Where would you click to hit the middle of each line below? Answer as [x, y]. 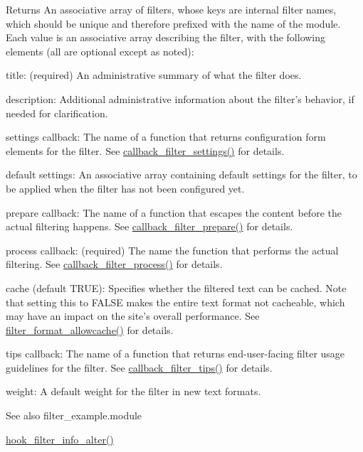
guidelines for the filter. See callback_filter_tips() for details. [139, 367]
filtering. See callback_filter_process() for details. [114, 264]
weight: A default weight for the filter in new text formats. [133, 391]
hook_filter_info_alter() [60, 439]
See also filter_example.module [74, 415]
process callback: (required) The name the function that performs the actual [172, 250]
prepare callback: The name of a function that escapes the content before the [174, 212]
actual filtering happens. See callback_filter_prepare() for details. [149, 226]
